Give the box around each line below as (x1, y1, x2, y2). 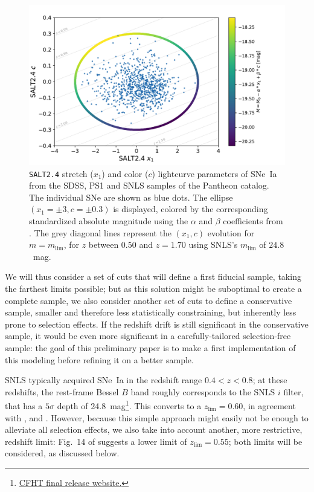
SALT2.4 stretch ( (29, 167, 94, 180)
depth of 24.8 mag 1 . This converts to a (57, 398, 202, 412)
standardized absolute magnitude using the (29, 215, 188, 227)
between (88, 238, 119, 251)
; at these (252, 374, 287, 386)
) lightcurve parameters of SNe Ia (152, 167, 277, 180)
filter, (283, 385, 304, 398)
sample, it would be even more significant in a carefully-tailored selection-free (5, 329, 291, 342)
